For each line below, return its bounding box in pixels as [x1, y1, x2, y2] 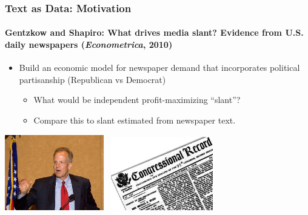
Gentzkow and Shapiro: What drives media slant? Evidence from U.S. [5, 26, 304, 39]
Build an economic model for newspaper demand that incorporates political [19, 61, 300, 74]
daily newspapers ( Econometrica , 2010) [5, 38, 173, 51]
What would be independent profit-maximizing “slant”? [33, 93, 241, 106]
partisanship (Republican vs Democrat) [19, 73, 166, 85]
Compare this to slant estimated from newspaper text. [33, 114, 236, 127]
